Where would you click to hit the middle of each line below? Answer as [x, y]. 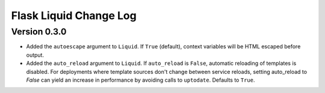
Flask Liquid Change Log [74, 15]
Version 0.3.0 [39, 32]
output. [35, 55]
